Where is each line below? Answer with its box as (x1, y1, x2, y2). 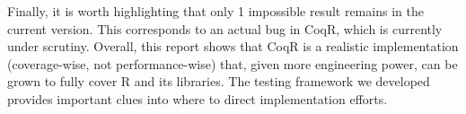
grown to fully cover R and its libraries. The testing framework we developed (7, 72, 430, 91)
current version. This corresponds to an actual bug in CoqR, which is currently (7, 19, 443, 38)
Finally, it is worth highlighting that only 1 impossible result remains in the (7, 2, 424, 20)
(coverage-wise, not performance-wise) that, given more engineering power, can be (7, 54, 458, 73)
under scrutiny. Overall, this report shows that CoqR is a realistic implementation (7, 37, 459, 56)
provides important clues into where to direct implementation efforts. (7, 89, 388, 108)
